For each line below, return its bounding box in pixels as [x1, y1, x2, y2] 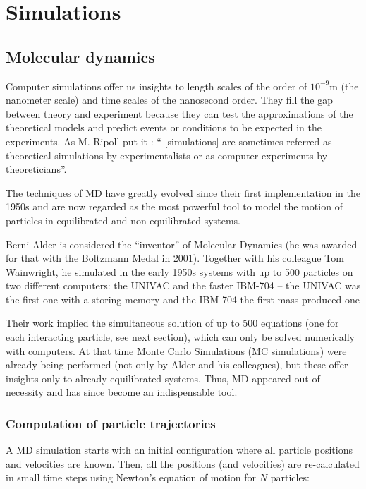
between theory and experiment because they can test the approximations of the [6, 106, 353, 121]
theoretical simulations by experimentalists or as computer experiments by [6, 147, 328, 162]
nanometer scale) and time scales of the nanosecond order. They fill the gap [6, 92, 333, 107]
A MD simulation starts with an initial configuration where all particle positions [6, 442, 353, 457]
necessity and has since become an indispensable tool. [6, 385, 238, 399]
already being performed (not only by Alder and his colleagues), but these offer [6, 357, 348, 372]
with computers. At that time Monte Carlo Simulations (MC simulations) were [6, 343, 347, 358]
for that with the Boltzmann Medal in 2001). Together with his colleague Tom [6, 250, 344, 265]
